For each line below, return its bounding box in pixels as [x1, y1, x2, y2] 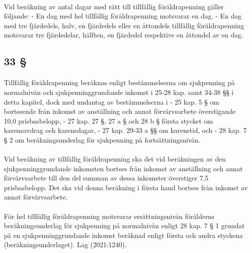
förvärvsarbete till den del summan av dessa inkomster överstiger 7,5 [4, 173, 209, 183]
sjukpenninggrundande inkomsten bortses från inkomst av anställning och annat [4, 163, 243, 173]
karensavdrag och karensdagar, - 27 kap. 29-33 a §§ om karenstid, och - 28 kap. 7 [4, 125, 247, 135]
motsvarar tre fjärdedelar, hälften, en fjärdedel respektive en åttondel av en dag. [4, 30, 244, 40]
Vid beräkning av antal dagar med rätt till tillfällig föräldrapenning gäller [4, 1, 224, 11]
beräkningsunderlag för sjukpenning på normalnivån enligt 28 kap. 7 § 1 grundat [4, 220, 245, 231]
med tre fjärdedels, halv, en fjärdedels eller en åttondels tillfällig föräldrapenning [4, 20, 244, 30]
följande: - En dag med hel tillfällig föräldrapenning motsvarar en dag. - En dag [4, 11, 242, 21]
